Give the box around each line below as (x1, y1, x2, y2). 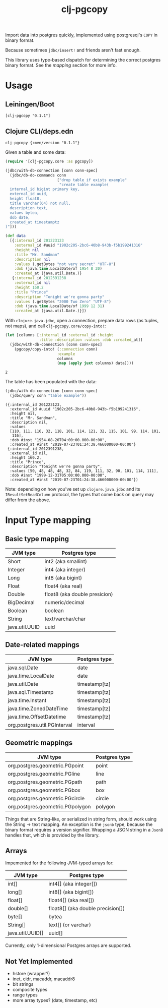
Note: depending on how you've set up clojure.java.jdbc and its (5, 486, 140, 492)
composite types (12, 987, 48, 993)
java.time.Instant (8, 697, 47, 704)
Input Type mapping (5, 514, 91, 526)
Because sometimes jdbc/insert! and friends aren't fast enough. (5, 47, 141, 53)
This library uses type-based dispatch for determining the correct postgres (5, 57, 161, 63)
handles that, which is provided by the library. (5, 832, 100, 838)
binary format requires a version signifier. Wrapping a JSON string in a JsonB (5, 826, 163, 833)
